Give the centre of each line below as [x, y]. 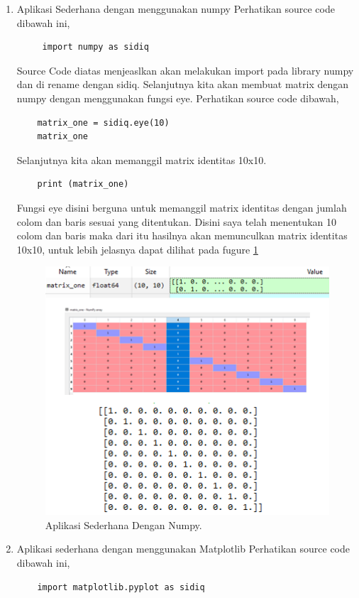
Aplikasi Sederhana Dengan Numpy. [123, 524]
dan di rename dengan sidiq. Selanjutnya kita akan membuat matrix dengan [183, 84]
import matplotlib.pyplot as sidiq [121, 587]
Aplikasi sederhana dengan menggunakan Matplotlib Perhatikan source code [183, 549]
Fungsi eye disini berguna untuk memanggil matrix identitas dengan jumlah [182, 207]
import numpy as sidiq [95, 47]
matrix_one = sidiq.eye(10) [103, 123]
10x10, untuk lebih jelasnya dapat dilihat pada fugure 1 [137, 249]
